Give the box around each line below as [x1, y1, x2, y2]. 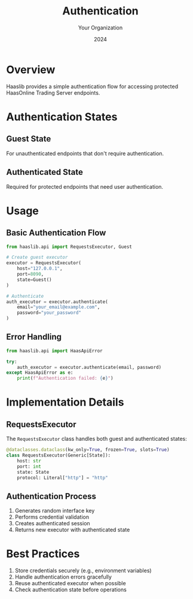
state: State [17, 469, 50, 475]
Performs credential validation [14, 513, 90, 521]
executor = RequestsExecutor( [6, 260, 82, 266]
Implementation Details [6, 395, 124, 409]
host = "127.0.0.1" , [17, 265, 63, 272]
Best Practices [6, 547, 80, 561]
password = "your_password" [17, 310, 82, 316]
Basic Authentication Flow [6, 228, 106, 238]
